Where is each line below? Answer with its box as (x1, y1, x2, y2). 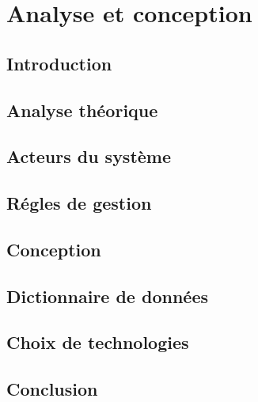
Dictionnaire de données (6, 283, 208, 308)
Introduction (6, 51, 112, 75)
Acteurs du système (6, 144, 172, 169)
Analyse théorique (6, 97, 158, 122)
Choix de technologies (6, 330, 189, 355)
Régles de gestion (6, 191, 152, 215)
